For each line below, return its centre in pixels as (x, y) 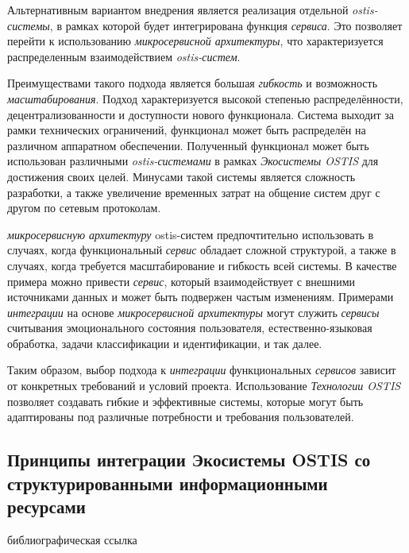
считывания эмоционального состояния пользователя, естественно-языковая (190, 328)
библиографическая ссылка (72, 539)
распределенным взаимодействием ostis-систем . (124, 56)
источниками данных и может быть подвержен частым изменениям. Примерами (201, 297)
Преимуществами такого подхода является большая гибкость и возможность (193, 83)
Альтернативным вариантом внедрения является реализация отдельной (178, 10)
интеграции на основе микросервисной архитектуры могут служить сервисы (193, 312)
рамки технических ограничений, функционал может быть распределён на (187, 130)
